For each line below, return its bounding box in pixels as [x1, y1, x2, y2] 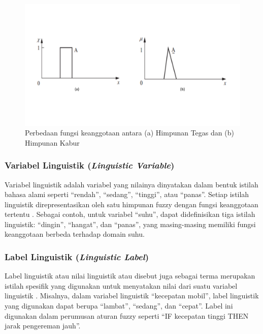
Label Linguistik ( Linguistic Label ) [5, 250, 149, 263]
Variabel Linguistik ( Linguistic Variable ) [5, 159, 175, 172]
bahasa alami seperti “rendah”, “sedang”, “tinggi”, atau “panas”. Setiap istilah [5, 189, 249, 200]
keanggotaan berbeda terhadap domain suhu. [5, 229, 145, 239]
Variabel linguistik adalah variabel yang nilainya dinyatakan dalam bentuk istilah [5, 179, 258, 189]
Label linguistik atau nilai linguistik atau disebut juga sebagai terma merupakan [5, 270, 255, 281]
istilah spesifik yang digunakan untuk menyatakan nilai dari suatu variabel [5, 280, 238, 291]
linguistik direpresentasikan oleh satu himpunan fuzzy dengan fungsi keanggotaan [5, 199, 258, 209]
